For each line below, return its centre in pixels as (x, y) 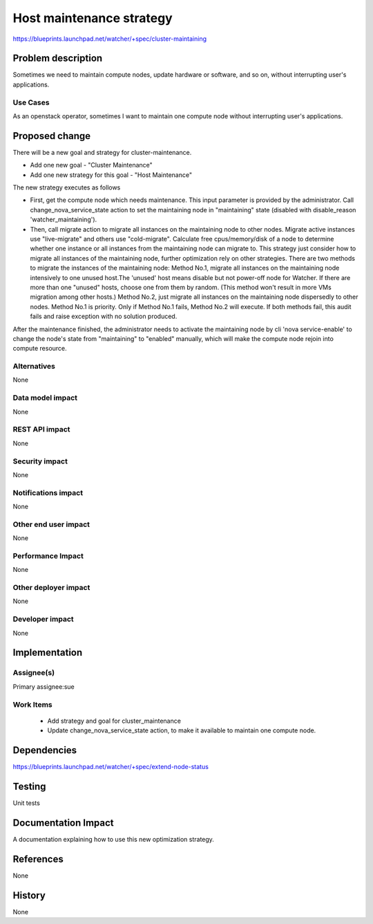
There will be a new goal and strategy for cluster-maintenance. (102, 152)
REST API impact (41, 429)
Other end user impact (51, 524)
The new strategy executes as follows (67, 187)
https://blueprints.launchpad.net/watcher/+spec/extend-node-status (111, 766)
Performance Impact (48, 555)
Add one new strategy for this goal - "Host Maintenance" (111, 175)
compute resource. (40, 349)
